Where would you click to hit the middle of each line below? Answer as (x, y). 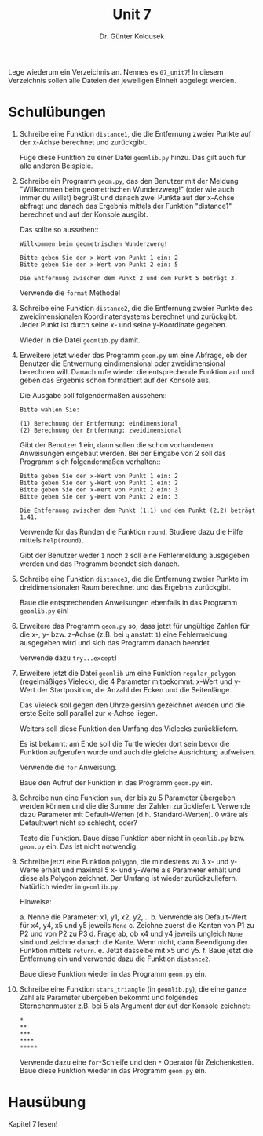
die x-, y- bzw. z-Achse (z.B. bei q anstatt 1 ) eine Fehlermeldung (123, 634)
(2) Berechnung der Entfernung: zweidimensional (100, 430)
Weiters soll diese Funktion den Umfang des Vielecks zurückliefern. (129, 729)
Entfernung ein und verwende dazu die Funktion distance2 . (115, 959)
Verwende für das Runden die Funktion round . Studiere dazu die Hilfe (131, 531)
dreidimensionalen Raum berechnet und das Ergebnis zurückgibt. (125, 587)
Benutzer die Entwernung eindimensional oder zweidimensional (122, 363)
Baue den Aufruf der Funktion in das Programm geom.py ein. (116, 782)
